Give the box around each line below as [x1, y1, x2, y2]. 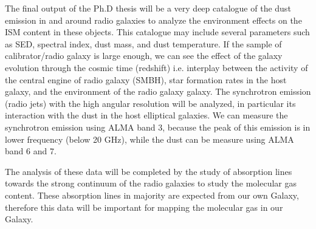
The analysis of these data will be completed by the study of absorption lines [5, 165, 292, 177]
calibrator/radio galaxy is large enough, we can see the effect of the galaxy [5, 49, 283, 62]
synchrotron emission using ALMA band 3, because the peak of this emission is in [5, 120, 311, 133]
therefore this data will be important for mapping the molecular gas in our [5, 200, 283, 213]
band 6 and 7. [5, 145, 57, 157]
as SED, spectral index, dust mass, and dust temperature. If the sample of [5, 37, 282, 50]
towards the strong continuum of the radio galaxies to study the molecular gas [5, 177, 297, 190]
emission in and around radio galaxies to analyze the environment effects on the [5, 13, 302, 26]
